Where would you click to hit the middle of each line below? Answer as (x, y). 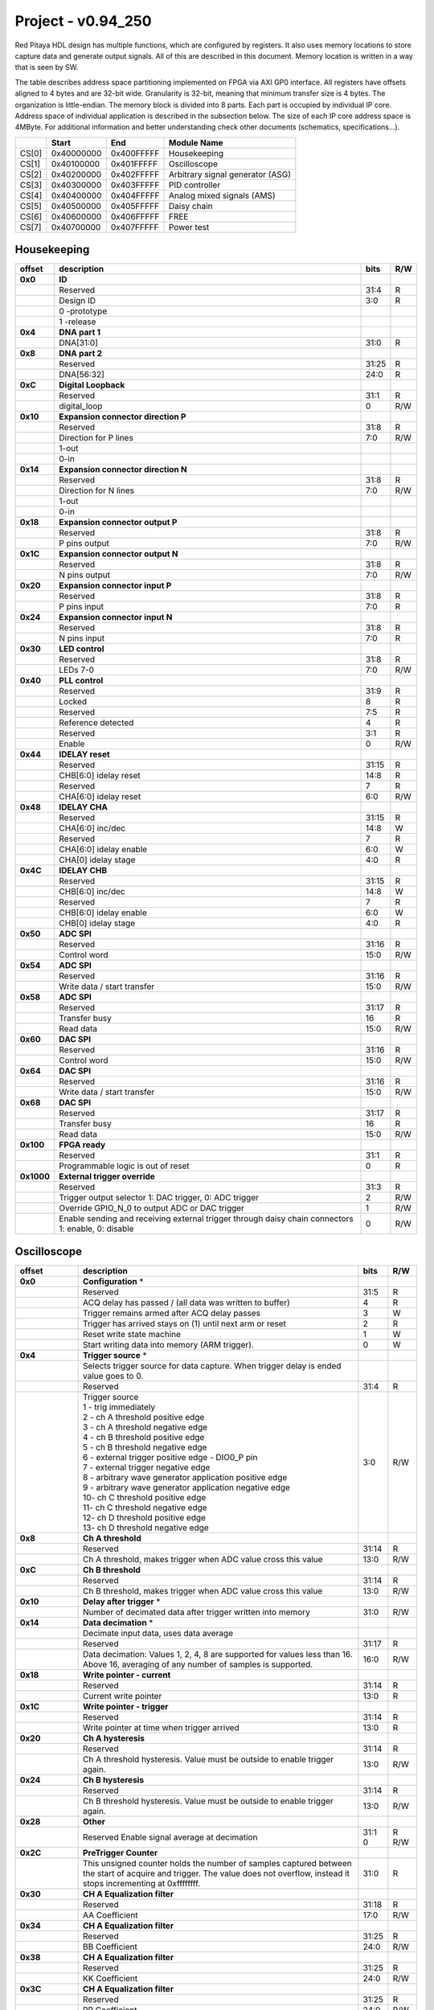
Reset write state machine (132, 1334)
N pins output (84, 575)
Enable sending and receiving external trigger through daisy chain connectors (206, 1219)
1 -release (78, 322)
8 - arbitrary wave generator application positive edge (185, 1477)
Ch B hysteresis (114, 1779)
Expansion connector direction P (123, 416)
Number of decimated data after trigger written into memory (197, 1612)
